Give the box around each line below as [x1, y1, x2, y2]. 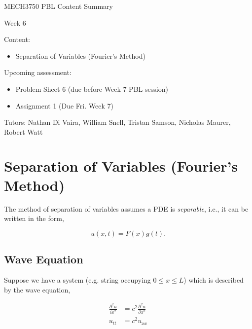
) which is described [183, 275, 244, 285]
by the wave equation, [4, 284, 71, 294]
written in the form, [4, 213, 64, 223]
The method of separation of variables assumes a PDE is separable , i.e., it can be [4, 203, 249, 214]
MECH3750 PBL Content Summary [4, 1, 113, 11]
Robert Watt [4, 126, 43, 137]
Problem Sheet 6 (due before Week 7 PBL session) [15, 83, 168, 94]
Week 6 [4, 17, 26, 28]
